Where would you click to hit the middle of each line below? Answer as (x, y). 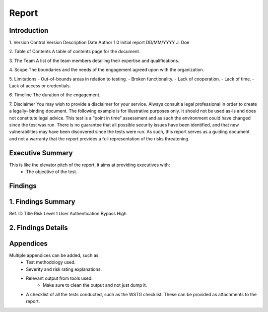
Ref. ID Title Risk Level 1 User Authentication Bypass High (68, 213)
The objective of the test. (52, 172)
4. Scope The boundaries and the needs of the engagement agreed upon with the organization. (107, 70)
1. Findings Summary (42, 202)
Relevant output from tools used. (59, 278)
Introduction (29, 31)
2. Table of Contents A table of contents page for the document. (75, 52)
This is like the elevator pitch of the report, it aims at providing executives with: (90, 165)
